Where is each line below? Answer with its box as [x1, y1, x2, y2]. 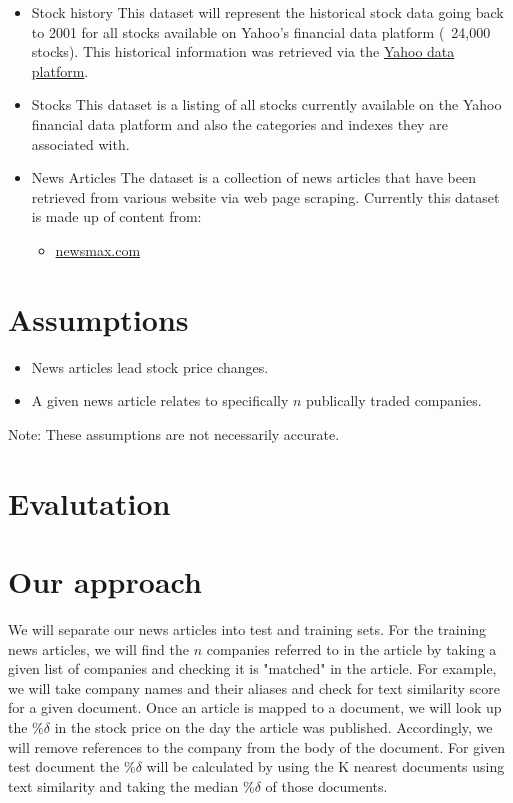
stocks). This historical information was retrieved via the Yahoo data [31, 41, 455, 62]
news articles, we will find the [8, 638, 190, 659]
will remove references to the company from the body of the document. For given [8, 736, 506, 757]
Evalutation [8, 482, 171, 523]
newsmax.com [55, 239, 141, 260]
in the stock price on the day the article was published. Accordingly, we [54, 716, 493, 737]
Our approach [8, 561, 202, 601]
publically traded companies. [306, 390, 482, 411]
